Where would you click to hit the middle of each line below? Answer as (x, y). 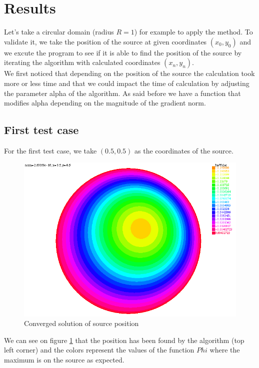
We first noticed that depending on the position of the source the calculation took (129, 73)
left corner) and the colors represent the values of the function (99, 350)
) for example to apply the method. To (193, 32)
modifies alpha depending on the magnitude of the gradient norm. (105, 103)
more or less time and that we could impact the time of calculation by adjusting (127, 83)
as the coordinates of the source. (184, 150)
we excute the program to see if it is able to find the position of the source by (123, 52)
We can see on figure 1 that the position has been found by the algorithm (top (124, 340)
